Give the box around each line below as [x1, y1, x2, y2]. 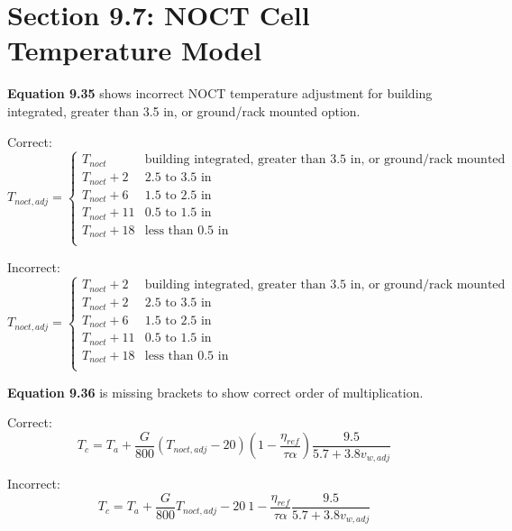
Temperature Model [7, 32, 262, 69]
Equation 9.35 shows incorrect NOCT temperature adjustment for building [7, 84, 433, 103]
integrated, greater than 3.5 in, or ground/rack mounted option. [7, 101, 361, 120]
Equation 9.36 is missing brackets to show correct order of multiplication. [7, 382, 424, 401]
